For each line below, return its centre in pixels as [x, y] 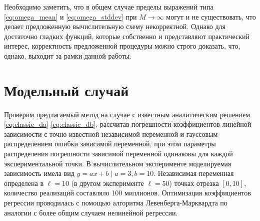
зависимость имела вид [39, 173]
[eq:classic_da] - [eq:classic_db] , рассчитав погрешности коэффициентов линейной [128, 124]
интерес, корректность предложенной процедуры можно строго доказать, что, [122, 46]
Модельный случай [66, 90]
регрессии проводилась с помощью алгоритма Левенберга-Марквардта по [116, 203]
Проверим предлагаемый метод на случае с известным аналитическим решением [127, 114]
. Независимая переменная [194, 173]
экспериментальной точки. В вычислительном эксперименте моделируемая [118, 163]
